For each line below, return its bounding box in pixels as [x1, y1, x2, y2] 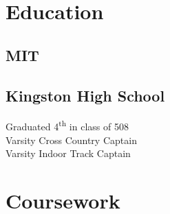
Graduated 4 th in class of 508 [6, 117, 129, 134]
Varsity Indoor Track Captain [6, 146, 131, 160]
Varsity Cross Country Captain [6, 132, 137, 147]
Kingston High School [6, 84, 165, 106]
